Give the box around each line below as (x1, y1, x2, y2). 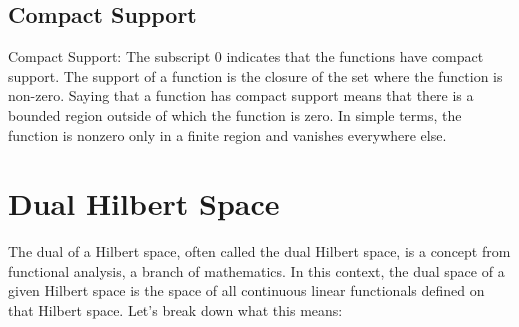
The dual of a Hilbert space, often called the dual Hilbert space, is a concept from (8, 241, 511, 262)
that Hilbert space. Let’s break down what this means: (8, 300, 343, 321)
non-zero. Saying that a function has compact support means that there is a (8, 85, 474, 106)
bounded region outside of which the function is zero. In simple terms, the (8, 104, 462, 125)
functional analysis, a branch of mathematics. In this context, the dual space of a (8, 260, 505, 281)
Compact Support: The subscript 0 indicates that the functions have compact (8, 46, 484, 67)
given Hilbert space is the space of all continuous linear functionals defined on (8, 280, 485, 301)
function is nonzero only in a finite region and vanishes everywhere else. (8, 124, 447, 145)
